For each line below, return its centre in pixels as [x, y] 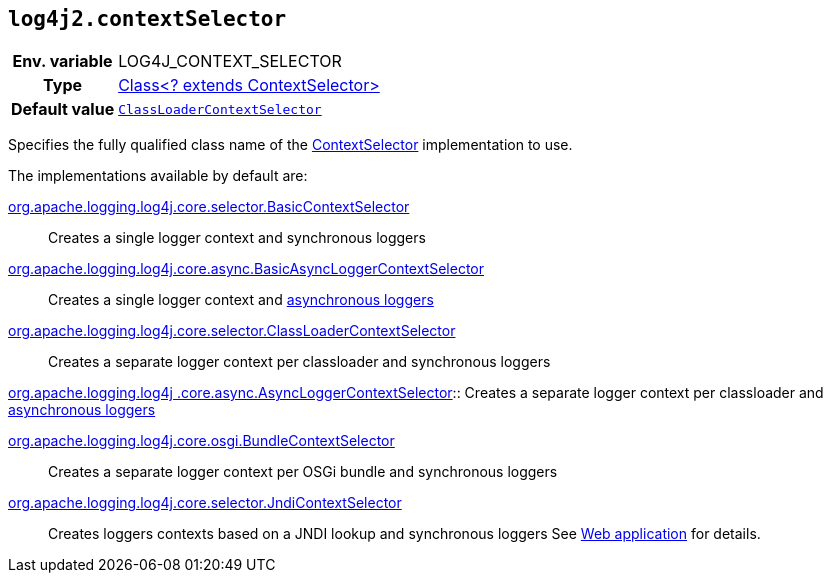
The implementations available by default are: [158, 176]
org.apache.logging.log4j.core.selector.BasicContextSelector [209, 207]
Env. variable [62, 61]
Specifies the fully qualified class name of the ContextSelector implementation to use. [290, 145]
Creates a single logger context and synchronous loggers [237, 238]
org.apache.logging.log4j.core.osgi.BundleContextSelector [201, 441]
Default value [63, 109]
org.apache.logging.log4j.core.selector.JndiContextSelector [205, 503]
